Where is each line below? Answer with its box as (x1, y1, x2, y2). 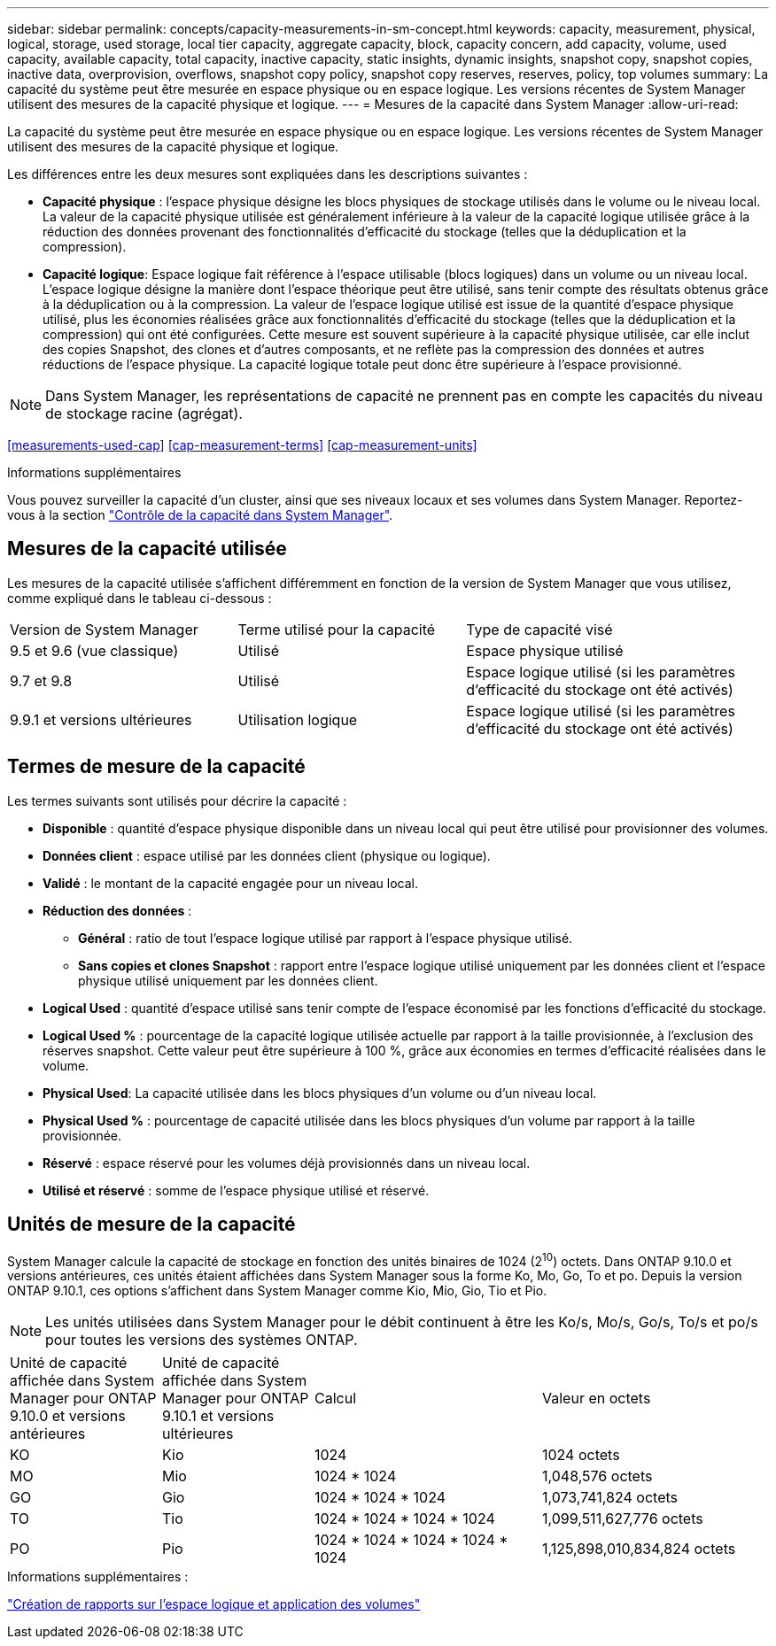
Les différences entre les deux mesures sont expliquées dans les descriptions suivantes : (7, 166, 528, 182)
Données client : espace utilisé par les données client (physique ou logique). (43, 847, 491, 863)
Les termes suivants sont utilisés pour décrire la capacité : (7, 792, 347, 808)
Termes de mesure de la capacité (7, 755, 306, 778)
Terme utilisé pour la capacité (237, 620, 436, 638)
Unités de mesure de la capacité (7, 1213, 296, 1236)
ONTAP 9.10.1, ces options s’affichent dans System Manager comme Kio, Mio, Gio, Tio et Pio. (7, 1283, 547, 1299)
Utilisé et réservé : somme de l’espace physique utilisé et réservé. (43, 1182, 430, 1198)
